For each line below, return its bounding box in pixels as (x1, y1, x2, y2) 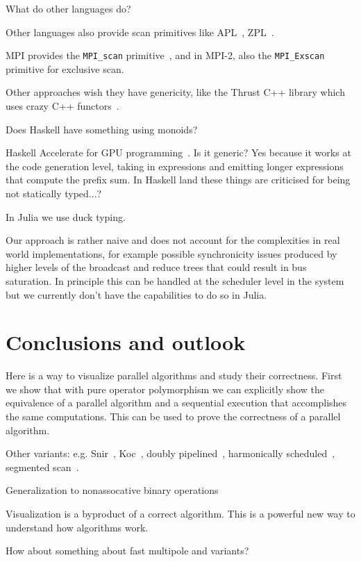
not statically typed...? (6, 186, 102, 200)
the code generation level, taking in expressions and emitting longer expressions (6, 158, 344, 173)
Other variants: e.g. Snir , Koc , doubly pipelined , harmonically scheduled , (6, 446, 335, 461)
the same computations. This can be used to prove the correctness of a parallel (6, 409, 341, 424)
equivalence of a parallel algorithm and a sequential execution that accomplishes (6, 395, 347, 410)
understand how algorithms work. (6, 520, 149, 534)
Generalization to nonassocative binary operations (6, 483, 219, 497)
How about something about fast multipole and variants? (6, 543, 249, 558)
